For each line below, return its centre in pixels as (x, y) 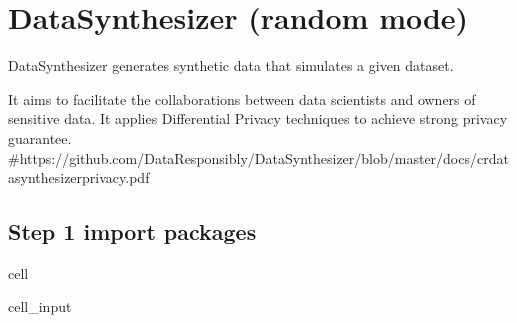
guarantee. (40, 137)
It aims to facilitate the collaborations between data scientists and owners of (242, 98)
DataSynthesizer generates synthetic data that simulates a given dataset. (231, 65)
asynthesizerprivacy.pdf (79, 177)
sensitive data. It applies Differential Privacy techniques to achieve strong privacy (258, 118)
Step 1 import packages (132, 231)
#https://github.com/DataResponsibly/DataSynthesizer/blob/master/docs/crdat (258, 157)
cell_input (40, 306)
